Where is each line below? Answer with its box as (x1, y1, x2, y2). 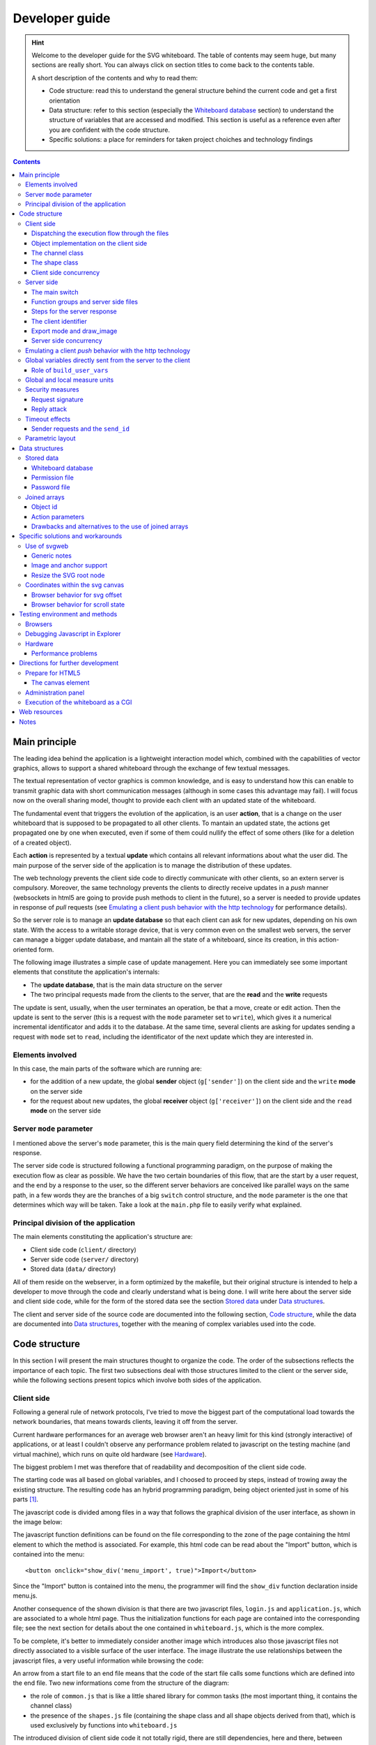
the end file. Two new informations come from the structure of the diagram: (13, 1679, 230, 1687)
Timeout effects (25, 415, 71, 423)
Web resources (19, 708, 63, 716)
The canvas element (31, 678, 90, 687)
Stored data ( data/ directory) (30, 1265, 116, 1273)
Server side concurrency (31, 336, 102, 345)
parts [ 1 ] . (13, 1495, 38, 1503)
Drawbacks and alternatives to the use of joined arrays (31, 522, 189, 530)
